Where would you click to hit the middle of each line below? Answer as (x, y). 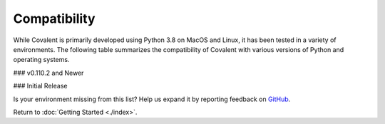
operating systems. (41, 60)
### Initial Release (40, 86)
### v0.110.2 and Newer (48, 73)
